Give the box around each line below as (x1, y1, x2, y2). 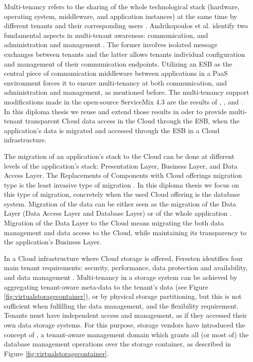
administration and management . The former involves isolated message (4, 39, 217, 50)
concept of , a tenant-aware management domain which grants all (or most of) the (4, 329, 249, 339)
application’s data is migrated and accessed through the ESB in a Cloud (4, 125, 219, 135)
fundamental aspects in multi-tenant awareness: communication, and (4, 30, 208, 40)
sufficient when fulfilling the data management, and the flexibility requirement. (4, 300, 239, 310)
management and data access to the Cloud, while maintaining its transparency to (4, 227, 247, 237)
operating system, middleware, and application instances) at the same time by (4, 11, 237, 21)
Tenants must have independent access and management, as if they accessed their (4, 310, 247, 320)
